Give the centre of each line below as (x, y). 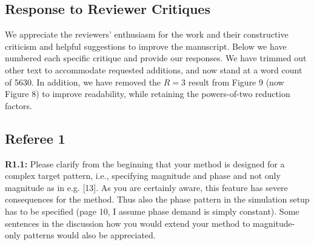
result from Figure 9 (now (236, 82)
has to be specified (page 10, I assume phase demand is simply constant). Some (152, 211)
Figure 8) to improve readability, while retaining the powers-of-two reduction (148, 94)
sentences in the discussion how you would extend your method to (128, 223)
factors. (18, 105)
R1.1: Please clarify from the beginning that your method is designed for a (145, 163)
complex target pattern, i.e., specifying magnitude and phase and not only (143, 176)
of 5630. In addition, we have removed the (83, 82)
